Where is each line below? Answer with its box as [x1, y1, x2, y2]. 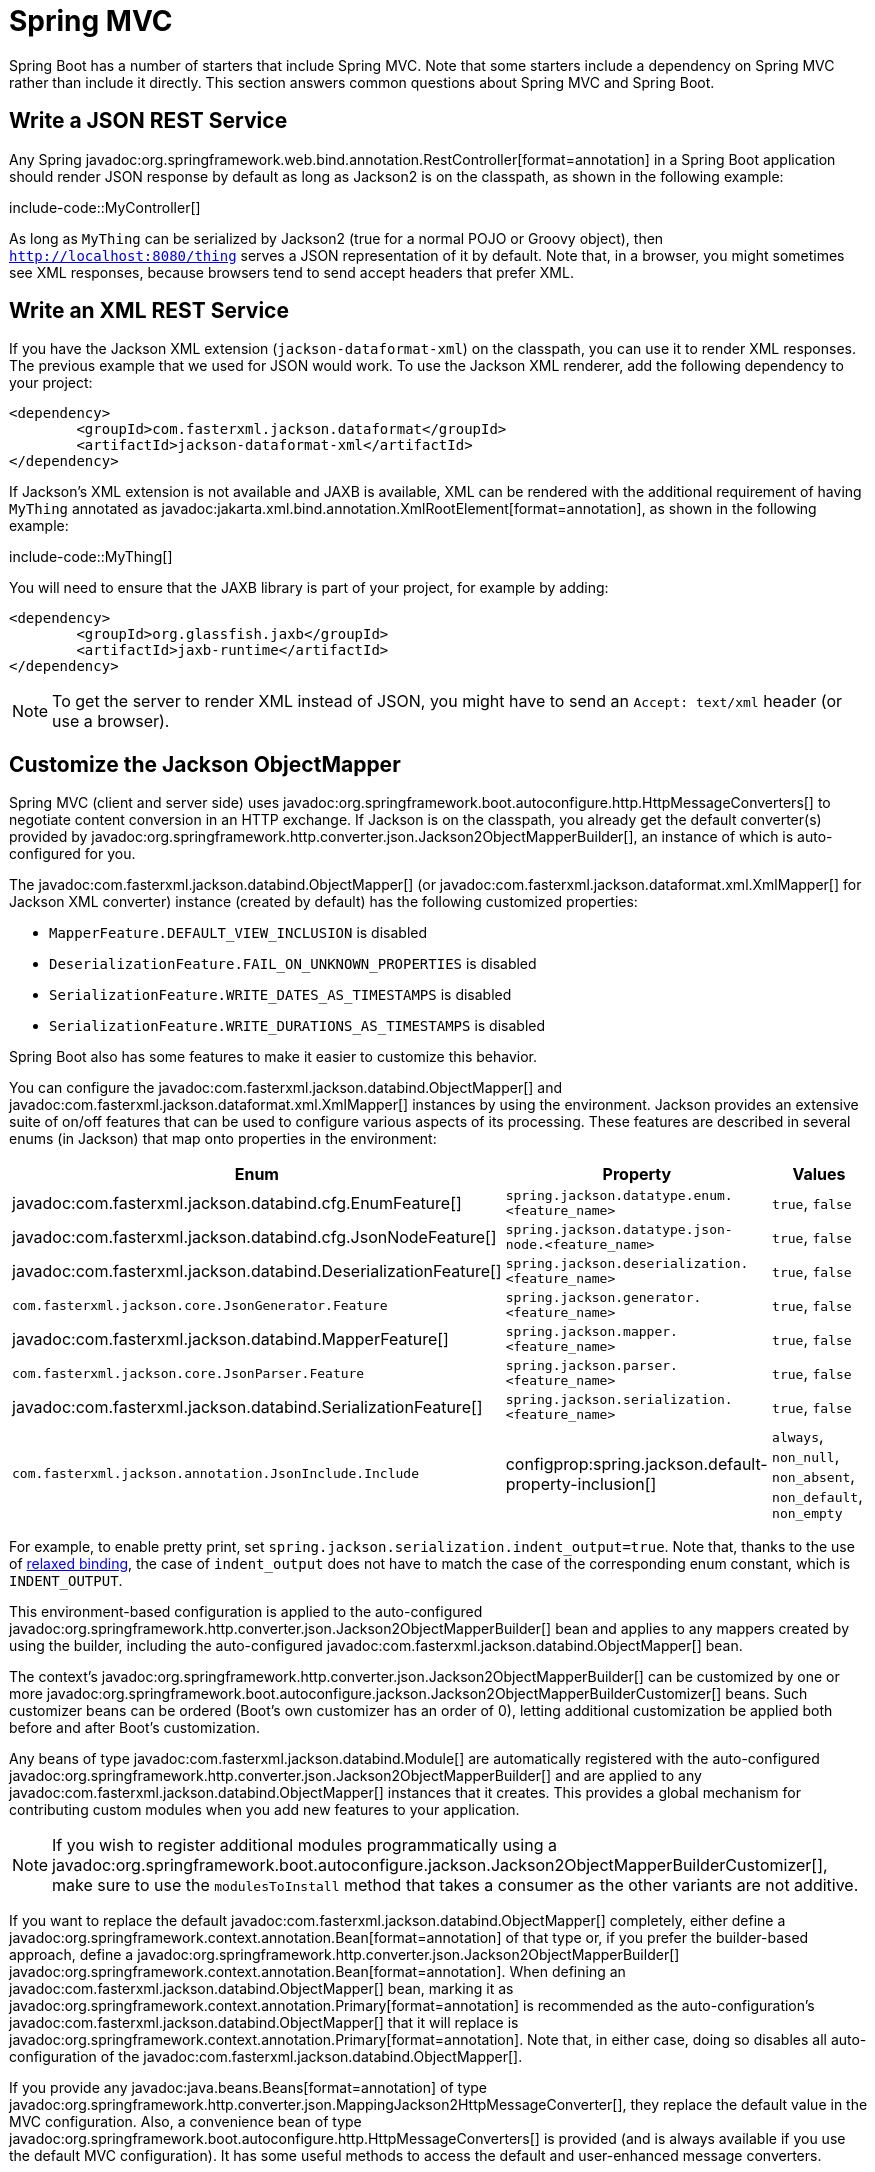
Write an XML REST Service [9, 298, 289, 324]
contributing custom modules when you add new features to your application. [9, 1801, 520, 1819]
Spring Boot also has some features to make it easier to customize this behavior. [9, 1048, 537, 1066]
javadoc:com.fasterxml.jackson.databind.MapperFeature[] [12, 1329, 449, 1350]
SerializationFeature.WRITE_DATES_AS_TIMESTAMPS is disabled [49, 986, 512, 1004]
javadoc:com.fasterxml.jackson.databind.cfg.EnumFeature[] [12, 1193, 462, 1214]
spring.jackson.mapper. [505, 1324, 678, 1340]
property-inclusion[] [505, 1473, 657, 1494]
